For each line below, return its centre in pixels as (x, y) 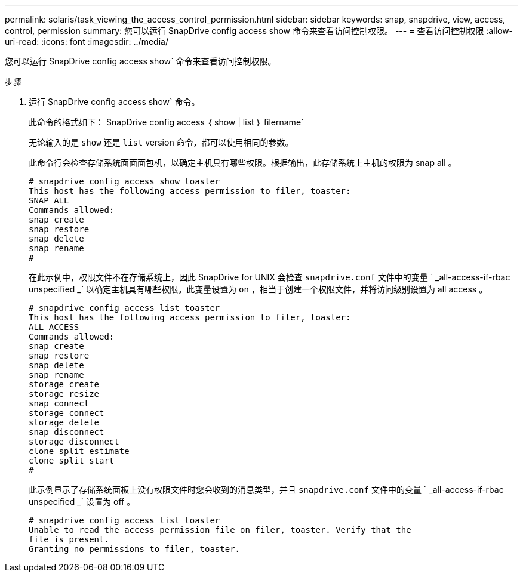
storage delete (64, 422)
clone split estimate (79, 451)
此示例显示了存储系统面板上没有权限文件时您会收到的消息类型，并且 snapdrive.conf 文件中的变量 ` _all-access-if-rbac (266, 490)
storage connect (67, 413)
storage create (64, 384)
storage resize (64, 394)
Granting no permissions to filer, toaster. (135, 549)
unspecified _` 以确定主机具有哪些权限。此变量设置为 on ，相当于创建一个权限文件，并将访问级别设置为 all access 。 (258, 289)
